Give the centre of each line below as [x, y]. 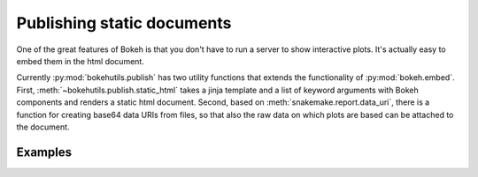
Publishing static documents [124, 23]
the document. [43, 127]
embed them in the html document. [81, 61]
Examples [44, 152]
